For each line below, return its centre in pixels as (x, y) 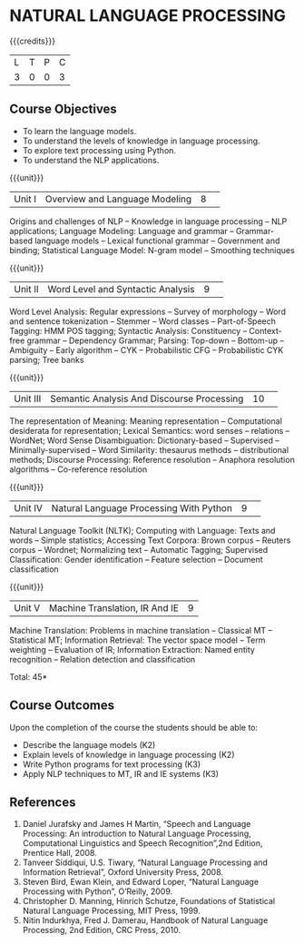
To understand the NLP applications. (91, 160)
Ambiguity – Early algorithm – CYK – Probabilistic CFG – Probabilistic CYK (147, 349)
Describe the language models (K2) (89, 744)
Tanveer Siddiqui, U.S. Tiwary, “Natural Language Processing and (145, 862)
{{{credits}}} (33, 41)
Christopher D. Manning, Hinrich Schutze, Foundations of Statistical (148, 901)
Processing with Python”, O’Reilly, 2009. (98, 891)
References (43, 802)
